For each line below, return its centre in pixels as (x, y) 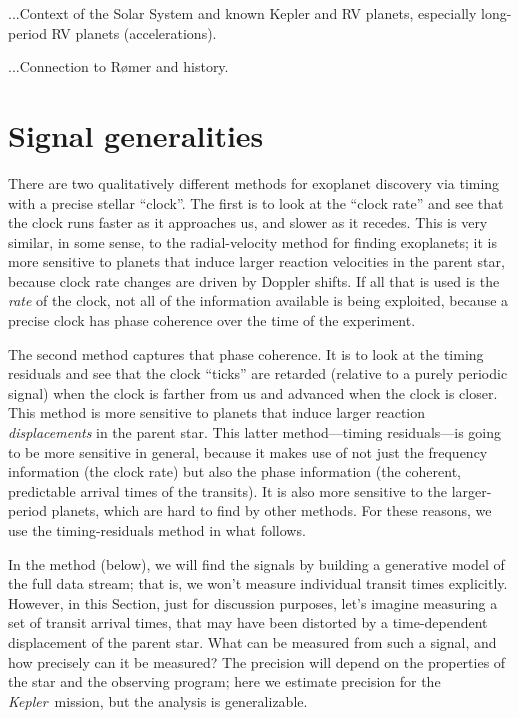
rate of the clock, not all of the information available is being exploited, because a (258, 300)
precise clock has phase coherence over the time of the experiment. (212, 320)
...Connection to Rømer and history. (118, 66)
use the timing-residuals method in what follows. (157, 530)
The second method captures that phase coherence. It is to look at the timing (246, 353)
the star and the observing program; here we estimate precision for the (224, 681)
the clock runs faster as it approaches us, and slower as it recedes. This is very (248, 222)
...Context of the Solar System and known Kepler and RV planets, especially (242, 13)
